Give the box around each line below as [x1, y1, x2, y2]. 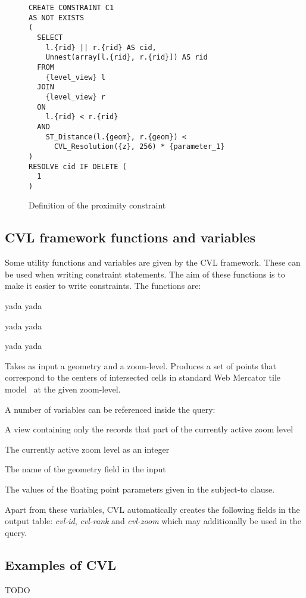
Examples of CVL [5, 555, 116, 574]
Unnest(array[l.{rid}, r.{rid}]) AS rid [45, 53, 208, 62]
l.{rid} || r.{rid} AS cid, [45, 43, 157, 52]
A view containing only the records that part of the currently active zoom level [5, 423, 293, 435]
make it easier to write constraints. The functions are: [5, 279, 201, 292]
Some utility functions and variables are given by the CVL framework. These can [5, 256, 301, 269]
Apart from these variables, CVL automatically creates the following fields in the [5, 503, 300, 515]
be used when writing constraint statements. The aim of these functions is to [5, 267, 285, 280]
